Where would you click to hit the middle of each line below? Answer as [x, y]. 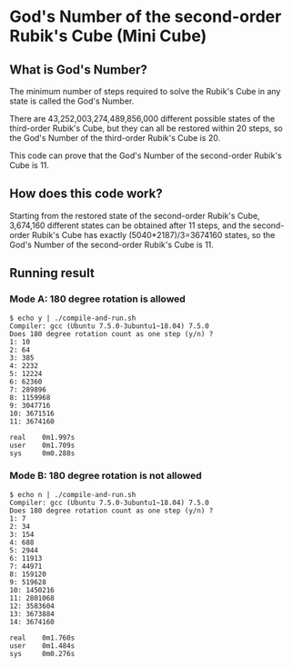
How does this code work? [86, 194]
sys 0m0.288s [42, 453]
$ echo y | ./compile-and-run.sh [73, 318]
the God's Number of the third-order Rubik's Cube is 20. [115, 138]
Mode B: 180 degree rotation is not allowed [106, 476]
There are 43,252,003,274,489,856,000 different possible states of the [142, 119]
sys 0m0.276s [42, 653]
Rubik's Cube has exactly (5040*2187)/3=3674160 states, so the [153, 234]
